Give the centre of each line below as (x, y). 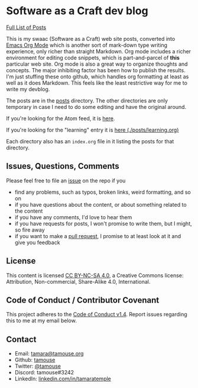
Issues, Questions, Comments (63, 166)
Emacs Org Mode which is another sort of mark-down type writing (87, 45)
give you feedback (37, 242)
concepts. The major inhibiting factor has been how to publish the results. (96, 70)
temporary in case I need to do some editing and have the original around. (96, 107)
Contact (21, 339)
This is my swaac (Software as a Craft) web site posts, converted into (91, 39)
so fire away (30, 230)
